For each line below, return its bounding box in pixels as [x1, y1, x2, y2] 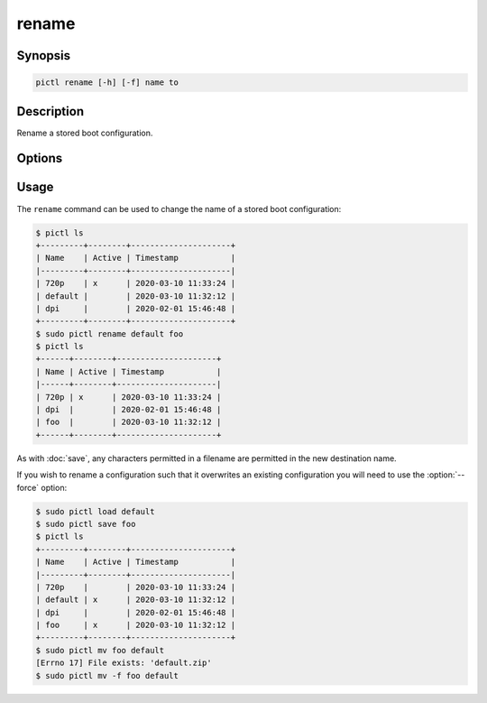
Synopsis [16, 48, 71, 63]
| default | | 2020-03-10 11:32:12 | [35, 291, 236, 301]
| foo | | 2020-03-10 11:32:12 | [35, 417, 222, 428]
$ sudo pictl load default [35, 506, 155, 516]
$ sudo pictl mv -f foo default [35, 671, 179, 680]
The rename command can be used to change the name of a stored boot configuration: [16, 203, 342, 214]
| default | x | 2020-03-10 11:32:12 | [35, 595, 236, 605]
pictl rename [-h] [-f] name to [35, 78, 179, 88]
